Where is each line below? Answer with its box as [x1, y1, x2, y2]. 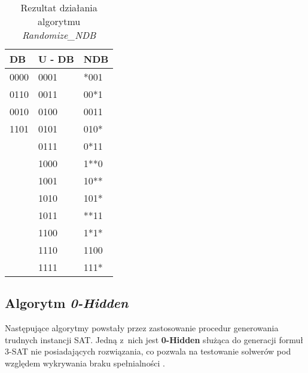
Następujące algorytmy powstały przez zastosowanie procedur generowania [5, 322, 279, 334]
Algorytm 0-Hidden [5, 294, 129, 312]
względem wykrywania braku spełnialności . [5, 356, 165, 369]
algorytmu [38, 14, 81, 28]
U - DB [38, 52, 74, 66]
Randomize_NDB [22, 28, 96, 42]
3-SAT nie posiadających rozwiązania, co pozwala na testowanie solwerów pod [5, 345, 291, 357]
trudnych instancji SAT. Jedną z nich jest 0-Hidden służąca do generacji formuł [5, 333, 303, 346]
